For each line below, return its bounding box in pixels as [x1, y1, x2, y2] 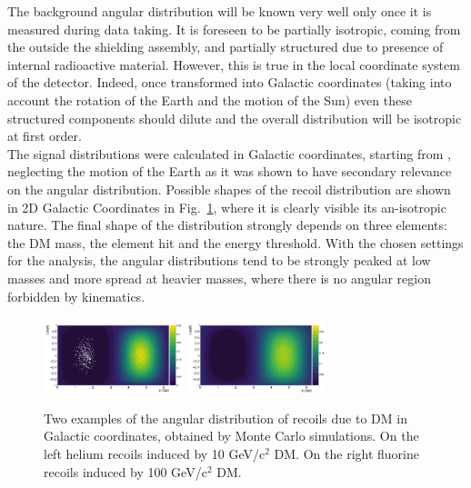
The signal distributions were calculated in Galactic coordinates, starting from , [7, 144, 451, 163]
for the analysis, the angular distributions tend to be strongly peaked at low [7, 251, 431, 270]
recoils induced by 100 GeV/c [44, 462, 207, 481]
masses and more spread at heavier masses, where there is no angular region [7, 268, 431, 287]
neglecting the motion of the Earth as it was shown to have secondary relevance [7, 162, 452, 181]
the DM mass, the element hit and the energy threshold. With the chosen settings [7, 233, 464, 252]
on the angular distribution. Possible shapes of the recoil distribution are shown [7, 179, 451, 198]
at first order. [7, 126, 82, 145]
